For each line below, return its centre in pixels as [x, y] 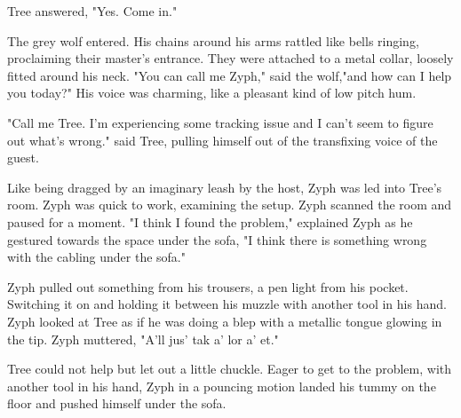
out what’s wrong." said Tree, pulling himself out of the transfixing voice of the [223, 140]
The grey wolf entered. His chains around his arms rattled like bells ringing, [213, 40]
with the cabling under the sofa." [96, 257]
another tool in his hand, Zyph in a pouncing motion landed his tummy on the [222, 386]
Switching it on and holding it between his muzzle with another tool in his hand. [227, 304]
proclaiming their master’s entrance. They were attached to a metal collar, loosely [230, 58]
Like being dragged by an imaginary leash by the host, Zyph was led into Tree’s [225, 187]
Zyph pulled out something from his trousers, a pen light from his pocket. [208, 286]
